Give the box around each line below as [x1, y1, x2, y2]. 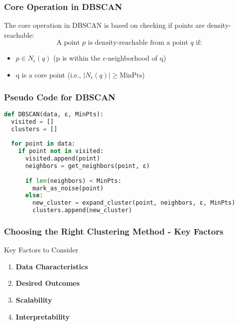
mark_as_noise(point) [32, 184, 104, 192]
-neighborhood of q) [105, 53, 166, 63]
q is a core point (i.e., [15, 70, 81, 80]
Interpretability [15, 311, 70, 322]
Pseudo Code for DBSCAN [4, 90, 116, 103]
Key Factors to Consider [4, 244, 79, 255]
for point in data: [11, 140, 76, 148]
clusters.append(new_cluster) [32, 207, 132, 214]
